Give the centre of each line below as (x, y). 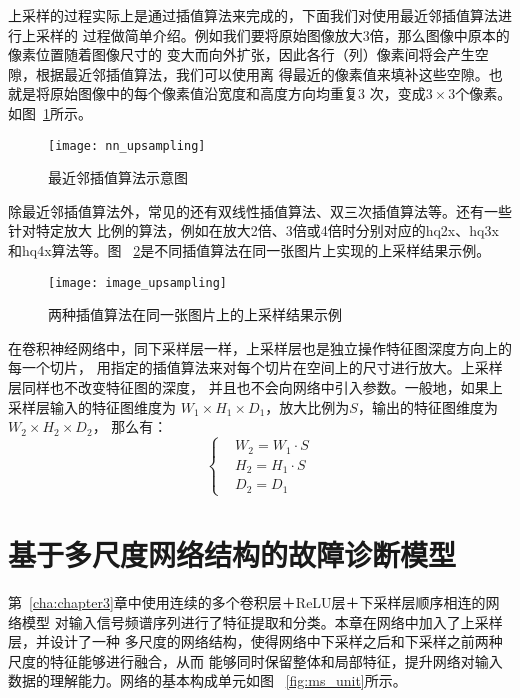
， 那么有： (130, 426)
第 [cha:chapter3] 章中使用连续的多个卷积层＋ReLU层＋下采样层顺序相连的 (247, 601)
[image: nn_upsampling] (127, 145)
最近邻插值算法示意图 (118, 177)
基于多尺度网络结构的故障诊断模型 (232, 553)
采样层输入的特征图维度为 (92, 406)
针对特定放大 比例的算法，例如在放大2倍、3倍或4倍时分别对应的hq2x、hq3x (253, 230)
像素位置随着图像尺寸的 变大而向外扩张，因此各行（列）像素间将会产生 (241, 54)
